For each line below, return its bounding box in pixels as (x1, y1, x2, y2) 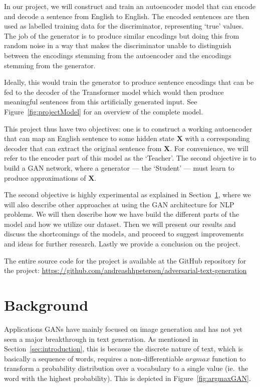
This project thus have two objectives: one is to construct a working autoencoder (4, 123, 252, 134)
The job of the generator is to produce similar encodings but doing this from (4, 30, 239, 41)
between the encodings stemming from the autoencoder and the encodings (4, 50, 231, 60)
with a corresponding (185, 133, 250, 144)
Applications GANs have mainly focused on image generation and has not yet (4, 323, 243, 334)
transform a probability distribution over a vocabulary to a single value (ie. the (4, 363, 248, 373)
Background (4, 295, 89, 315)
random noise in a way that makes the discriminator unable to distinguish (4, 40, 231, 51)
